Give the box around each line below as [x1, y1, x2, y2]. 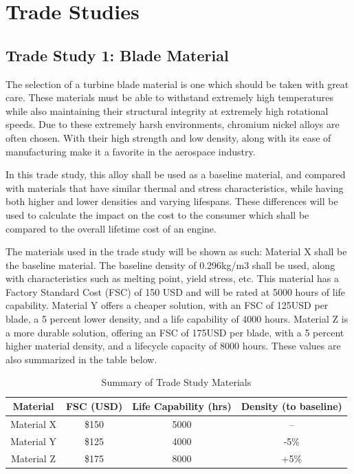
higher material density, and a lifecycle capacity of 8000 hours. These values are [5, 338, 341, 353]
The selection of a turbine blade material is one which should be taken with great [5, 76, 349, 91]
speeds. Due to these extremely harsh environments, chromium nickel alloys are [5, 117, 340, 131]
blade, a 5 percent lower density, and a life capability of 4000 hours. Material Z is [5, 312, 349, 326]
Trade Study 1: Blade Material [5, 44, 229, 65]
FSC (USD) [65, 399, 123, 413]
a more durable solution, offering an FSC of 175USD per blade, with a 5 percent [5, 325, 344, 339]
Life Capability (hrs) [132, 399, 232, 413]
